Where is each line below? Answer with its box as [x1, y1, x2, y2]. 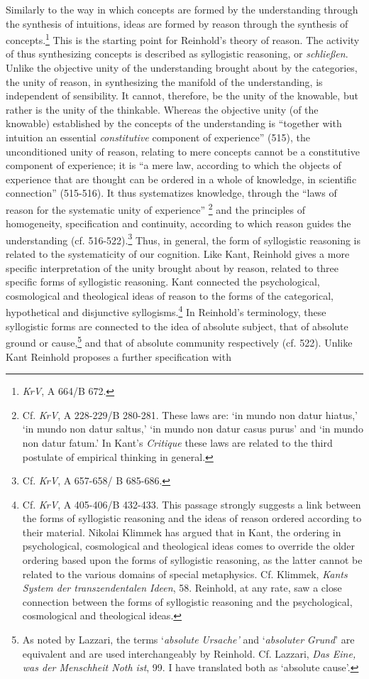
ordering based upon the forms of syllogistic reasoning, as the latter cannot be [22, 553, 363, 567]
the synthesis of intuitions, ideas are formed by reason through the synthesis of [6, 16, 348, 31]
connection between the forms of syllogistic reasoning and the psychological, [22, 594, 353, 609]
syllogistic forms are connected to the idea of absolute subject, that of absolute [6, 318, 348, 333]
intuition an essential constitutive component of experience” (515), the [6, 130, 310, 144]
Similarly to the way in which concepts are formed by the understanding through [6, 2, 358, 16]
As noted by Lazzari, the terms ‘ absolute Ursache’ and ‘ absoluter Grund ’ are [22, 632, 355, 647]
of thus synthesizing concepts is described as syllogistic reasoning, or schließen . [6, 46, 348, 61]
